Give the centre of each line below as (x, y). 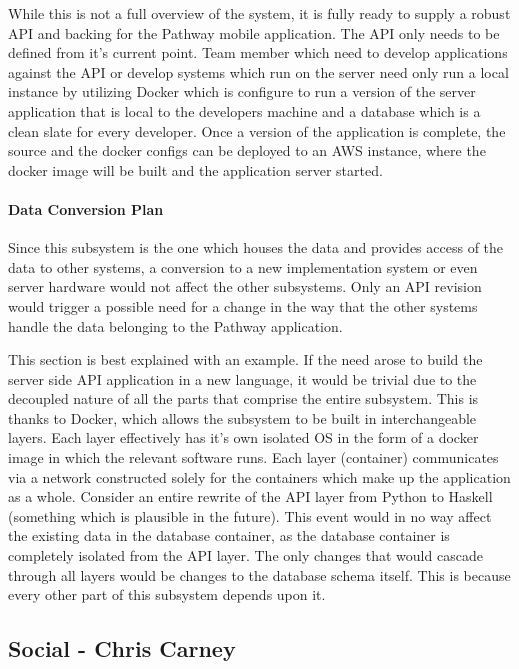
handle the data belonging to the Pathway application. (175, 325)
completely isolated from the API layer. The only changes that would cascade (245, 555)
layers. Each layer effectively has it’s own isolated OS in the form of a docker (243, 437)
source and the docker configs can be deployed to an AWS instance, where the (247, 150)
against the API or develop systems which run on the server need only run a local (258, 71)
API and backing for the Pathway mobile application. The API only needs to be (254, 32)
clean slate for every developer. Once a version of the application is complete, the (257, 130)
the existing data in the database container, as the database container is (229, 535)
